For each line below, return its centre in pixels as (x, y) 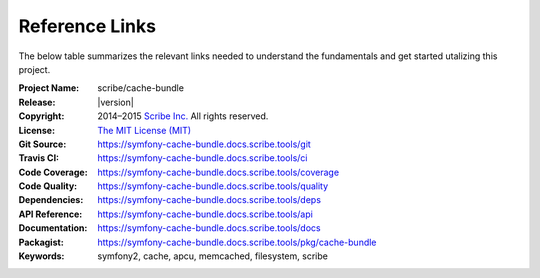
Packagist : (41, 242)
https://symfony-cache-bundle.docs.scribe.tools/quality (213, 186)
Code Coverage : (53, 172)
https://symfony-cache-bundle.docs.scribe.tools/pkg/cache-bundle (237, 242)
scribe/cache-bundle (141, 88)
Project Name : (49, 88)
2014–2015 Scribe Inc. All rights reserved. (183, 116)
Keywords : (41, 256)
